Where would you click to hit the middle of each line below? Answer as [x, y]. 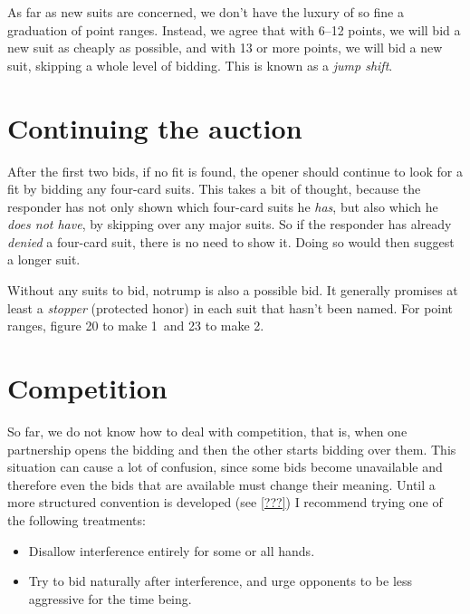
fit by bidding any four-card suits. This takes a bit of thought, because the [214, 189]
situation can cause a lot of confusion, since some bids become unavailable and [225, 467]
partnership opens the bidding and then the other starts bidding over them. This [232, 449]
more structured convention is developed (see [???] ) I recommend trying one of [225, 502]
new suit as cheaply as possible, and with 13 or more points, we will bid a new [225, 48]
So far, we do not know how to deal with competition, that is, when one [207, 431]
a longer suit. [44, 259]
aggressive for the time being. [110, 598]
